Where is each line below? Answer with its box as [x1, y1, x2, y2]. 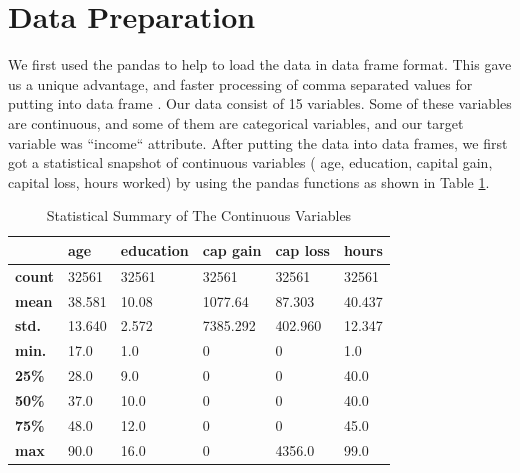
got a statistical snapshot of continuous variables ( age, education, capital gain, [8, 152, 493, 173]
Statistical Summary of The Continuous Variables [46, 205, 352, 226]
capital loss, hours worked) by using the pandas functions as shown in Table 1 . [8, 171, 490, 192]
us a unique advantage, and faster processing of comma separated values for [8, 73, 473, 94]
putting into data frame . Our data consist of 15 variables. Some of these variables [8, 93, 512, 114]
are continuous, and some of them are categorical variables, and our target [8, 112, 464, 133]
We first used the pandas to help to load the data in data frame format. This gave [8, 54, 512, 75]
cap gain [202, 239, 262, 260]
